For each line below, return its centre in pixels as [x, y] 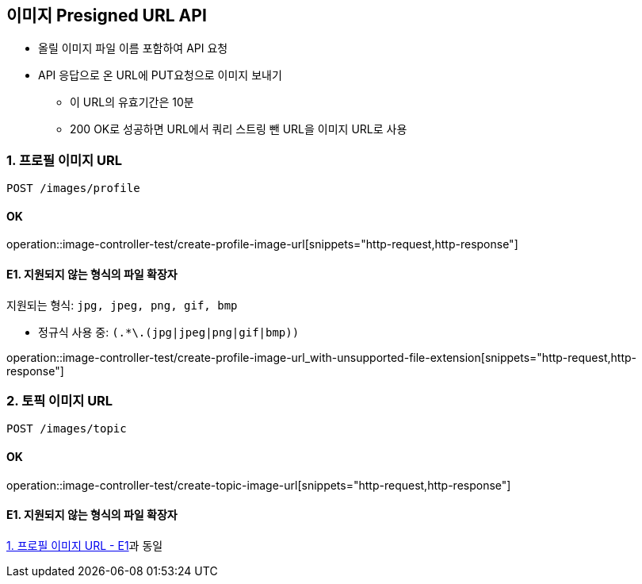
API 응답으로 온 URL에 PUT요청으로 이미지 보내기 [160, 75]
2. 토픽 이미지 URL [60, 400]
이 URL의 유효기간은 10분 [132, 102]
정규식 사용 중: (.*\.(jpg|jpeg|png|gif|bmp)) [169, 332]
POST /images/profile [73, 188]
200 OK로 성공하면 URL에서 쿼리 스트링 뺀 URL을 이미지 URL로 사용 [239, 129]
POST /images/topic [67, 429]
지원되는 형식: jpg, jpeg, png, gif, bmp [122, 305]
